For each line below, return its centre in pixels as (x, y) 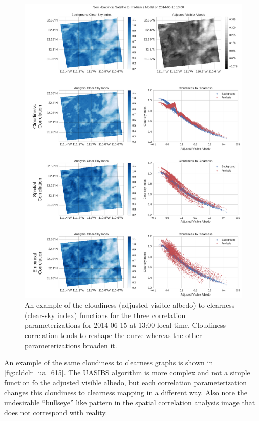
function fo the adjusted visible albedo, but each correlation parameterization (126, 382)
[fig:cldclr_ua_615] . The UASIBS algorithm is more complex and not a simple (127, 372)
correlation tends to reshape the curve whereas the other (113, 335)
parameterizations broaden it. (71, 345)
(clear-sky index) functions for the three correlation (105, 315)
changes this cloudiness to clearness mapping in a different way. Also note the (126, 392)
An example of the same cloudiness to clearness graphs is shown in (109, 362)
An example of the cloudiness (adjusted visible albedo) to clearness (130, 305)
